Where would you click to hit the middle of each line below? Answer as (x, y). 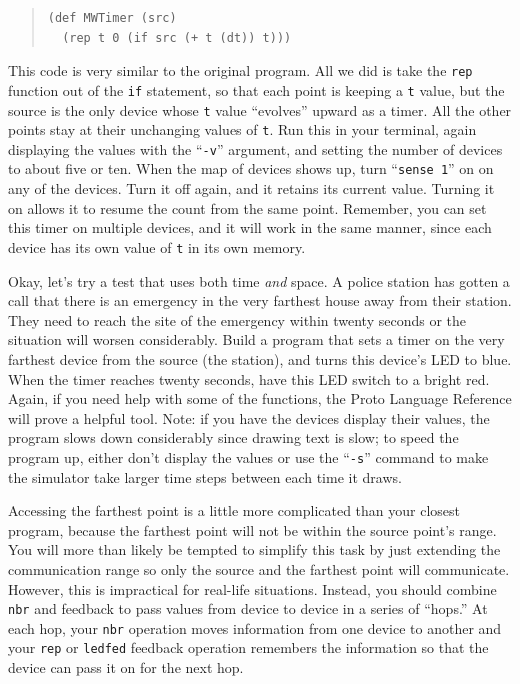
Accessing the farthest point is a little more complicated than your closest (234, 510)
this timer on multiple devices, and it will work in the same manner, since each (250, 227)
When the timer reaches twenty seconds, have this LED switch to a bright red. (249, 378)
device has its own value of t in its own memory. (157, 246)
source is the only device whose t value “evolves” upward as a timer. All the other (260, 109)
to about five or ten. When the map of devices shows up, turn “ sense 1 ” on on (251, 168)
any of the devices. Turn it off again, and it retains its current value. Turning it (251, 188)
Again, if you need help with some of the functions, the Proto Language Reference (260, 398)
